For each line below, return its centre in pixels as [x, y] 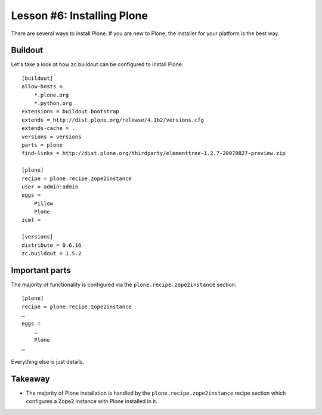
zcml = [31, 220]
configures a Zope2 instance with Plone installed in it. [92, 401]
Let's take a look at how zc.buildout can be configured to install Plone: [97, 64]
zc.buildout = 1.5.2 [52, 254]
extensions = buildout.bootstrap [70, 112]
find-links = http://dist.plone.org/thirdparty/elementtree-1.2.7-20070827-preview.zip [154, 153]
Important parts [41, 270]
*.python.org [53, 103]
